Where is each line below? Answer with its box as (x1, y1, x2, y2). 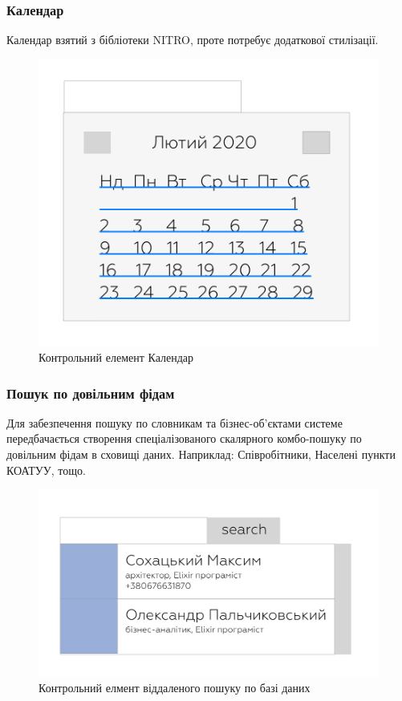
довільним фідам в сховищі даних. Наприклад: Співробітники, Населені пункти (6, 445, 396, 462)
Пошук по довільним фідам (6, 383, 175, 403)
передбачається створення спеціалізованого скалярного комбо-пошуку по (6, 430, 362, 447)
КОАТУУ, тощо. (6, 461, 86, 478)
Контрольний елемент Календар (39, 348, 194, 365)
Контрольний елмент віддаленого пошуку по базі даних (39, 679, 311, 695)
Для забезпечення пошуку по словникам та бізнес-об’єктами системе (6, 414, 343, 431)
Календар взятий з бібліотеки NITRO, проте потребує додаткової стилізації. (6, 31, 379, 48)
